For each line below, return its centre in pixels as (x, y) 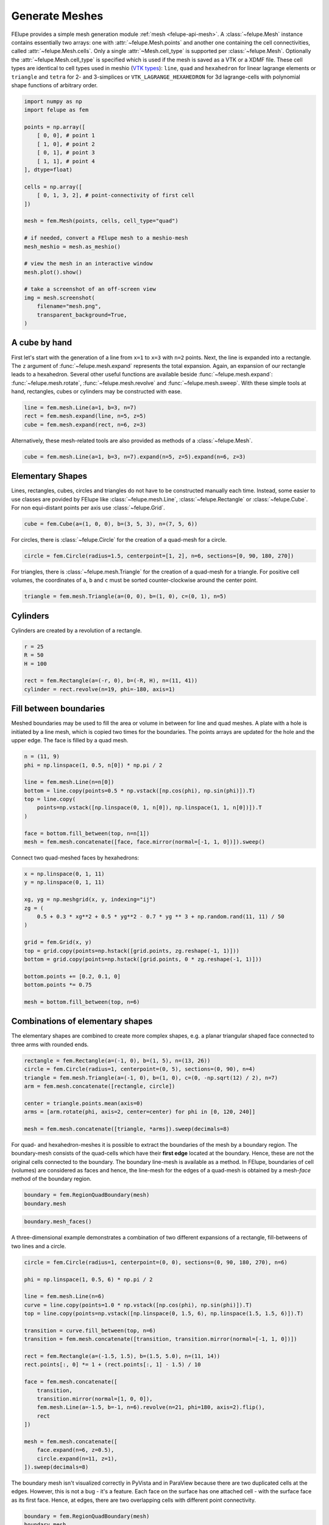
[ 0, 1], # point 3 (66, 153)
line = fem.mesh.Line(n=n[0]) (69, 782)
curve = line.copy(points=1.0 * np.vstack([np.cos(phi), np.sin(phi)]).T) (138, 1305)
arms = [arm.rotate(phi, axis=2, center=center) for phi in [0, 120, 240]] (140, 1112)
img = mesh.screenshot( (60, 298)
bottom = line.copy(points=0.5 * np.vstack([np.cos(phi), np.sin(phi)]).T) (140, 791)
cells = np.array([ (53, 187)
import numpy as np (53, 101)
